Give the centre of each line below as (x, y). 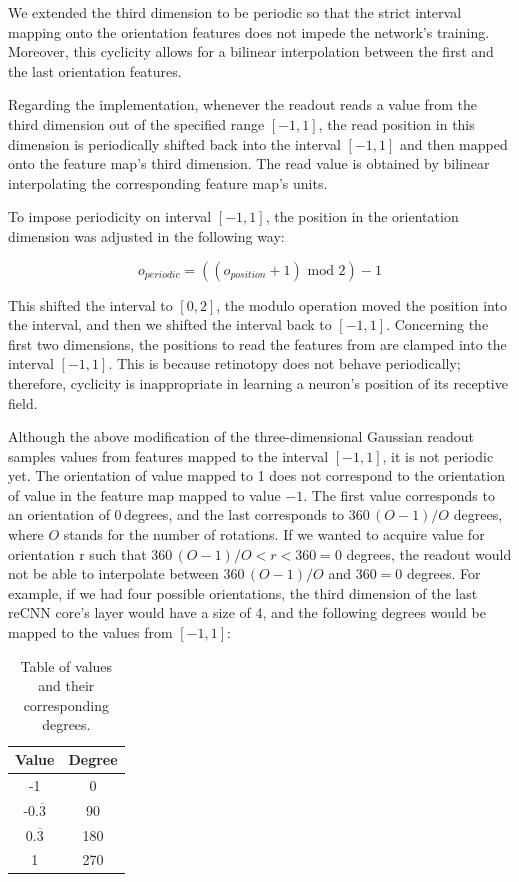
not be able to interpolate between (113, 573)
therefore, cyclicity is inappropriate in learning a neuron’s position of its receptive (258, 382)
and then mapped (453, 143)
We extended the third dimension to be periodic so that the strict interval (235, 12)
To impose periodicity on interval (110, 216)
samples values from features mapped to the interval (168, 455)
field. (23, 402)
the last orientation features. (95, 70)
